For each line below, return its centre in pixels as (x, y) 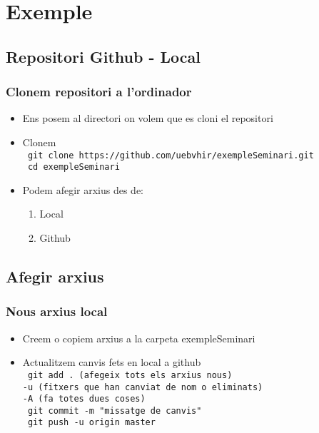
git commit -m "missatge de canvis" (115, 411)
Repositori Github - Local (103, 56)
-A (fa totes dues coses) (84, 399)
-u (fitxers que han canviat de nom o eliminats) (143, 387)
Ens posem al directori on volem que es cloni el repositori (148, 118)
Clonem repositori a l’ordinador (99, 92)
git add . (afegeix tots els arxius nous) (130, 375)
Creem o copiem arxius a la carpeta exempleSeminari (139, 338)
